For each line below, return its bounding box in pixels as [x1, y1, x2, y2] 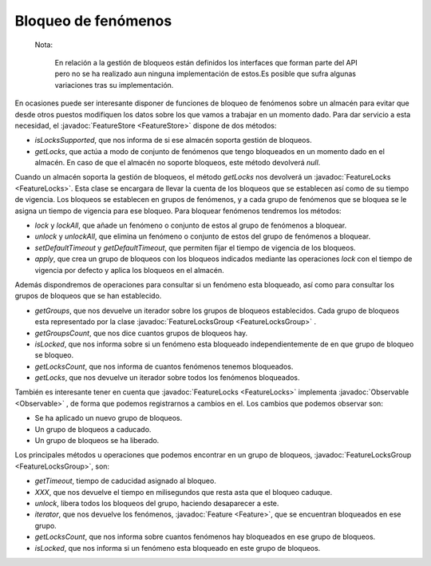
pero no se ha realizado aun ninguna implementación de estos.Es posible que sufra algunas [54, 69, 357, 79]
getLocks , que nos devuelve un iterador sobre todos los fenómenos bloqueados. [34, 373, 300, 382]
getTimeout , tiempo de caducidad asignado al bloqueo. [34, 476, 217, 486]
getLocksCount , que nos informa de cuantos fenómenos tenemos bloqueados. [34, 362, 294, 371]
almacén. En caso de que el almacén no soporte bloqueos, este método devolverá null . [34, 158, 321, 168]
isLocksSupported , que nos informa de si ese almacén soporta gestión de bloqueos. [34, 136, 312, 145]
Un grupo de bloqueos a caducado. [34, 424, 152, 434]
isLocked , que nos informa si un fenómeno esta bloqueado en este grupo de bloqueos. [34, 543, 321, 552]
